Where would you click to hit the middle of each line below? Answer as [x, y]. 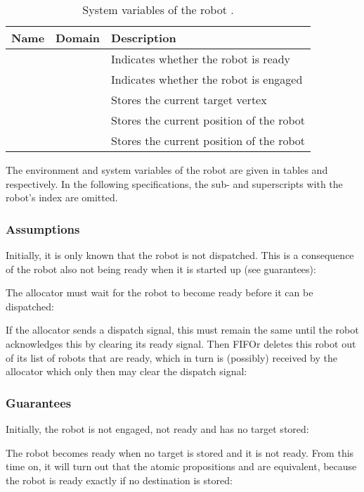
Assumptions [43, 228]
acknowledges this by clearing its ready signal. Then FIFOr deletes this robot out [181, 343]
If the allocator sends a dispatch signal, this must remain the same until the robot [182, 330]
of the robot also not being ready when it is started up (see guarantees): [161, 269]
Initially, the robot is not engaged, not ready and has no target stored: [157, 428]
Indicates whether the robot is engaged [207, 79]
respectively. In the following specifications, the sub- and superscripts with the [174, 183]
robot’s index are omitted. [62, 197]
